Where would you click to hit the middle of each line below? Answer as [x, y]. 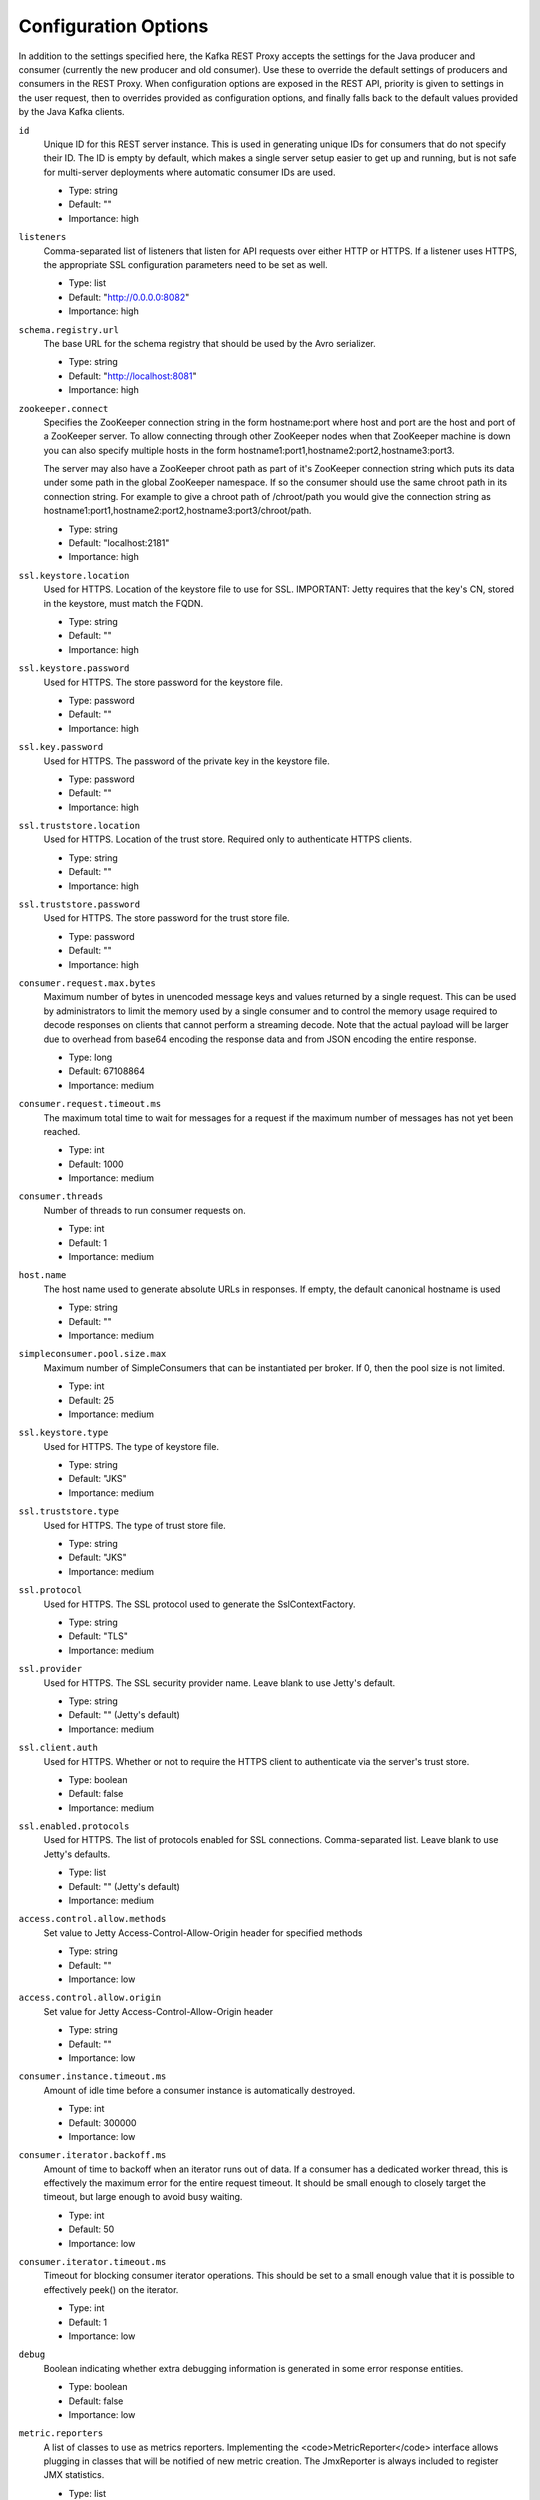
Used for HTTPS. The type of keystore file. [131, 1446]
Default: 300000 [102, 2122]
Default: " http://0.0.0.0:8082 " [129, 297]
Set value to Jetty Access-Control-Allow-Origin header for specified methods [203, 1932]
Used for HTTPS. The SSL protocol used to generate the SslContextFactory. [199, 1604]
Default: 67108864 [106, 1071]
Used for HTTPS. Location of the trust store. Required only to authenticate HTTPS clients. [227, 839]
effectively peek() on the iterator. [111, 2289]
